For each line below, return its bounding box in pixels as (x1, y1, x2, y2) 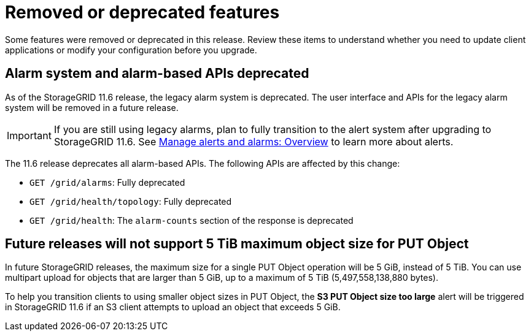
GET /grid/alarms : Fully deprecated (29, 177, 185, 188)
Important (7, 129, 52, 142)
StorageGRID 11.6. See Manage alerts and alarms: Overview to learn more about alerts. (53, 135, 454, 148)
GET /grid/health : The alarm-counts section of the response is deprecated (29, 215, 354, 226)
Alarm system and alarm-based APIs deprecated (5, 66, 309, 82)
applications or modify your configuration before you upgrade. (5, 44, 257, 55)
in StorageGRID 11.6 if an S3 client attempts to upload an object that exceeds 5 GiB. (5, 302, 341, 313)
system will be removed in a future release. (5, 102, 179, 113)
